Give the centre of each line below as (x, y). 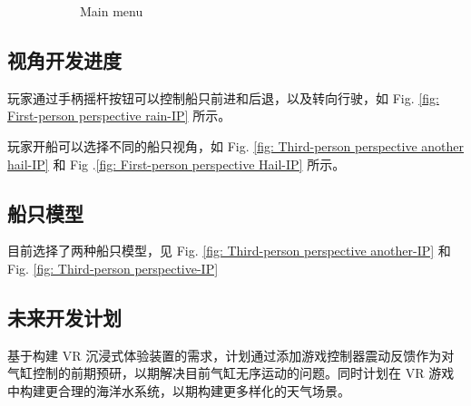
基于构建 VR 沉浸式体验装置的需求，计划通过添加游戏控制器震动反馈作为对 (231, 355)
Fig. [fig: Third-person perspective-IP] (113, 268)
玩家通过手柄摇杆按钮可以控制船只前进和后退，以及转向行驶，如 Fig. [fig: (223, 97)
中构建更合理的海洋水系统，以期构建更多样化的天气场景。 (179, 390)
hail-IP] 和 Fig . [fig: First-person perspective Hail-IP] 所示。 (177, 164)
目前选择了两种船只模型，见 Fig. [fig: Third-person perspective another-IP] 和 (229, 251)
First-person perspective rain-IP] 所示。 (119, 116)
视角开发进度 (64, 59)
